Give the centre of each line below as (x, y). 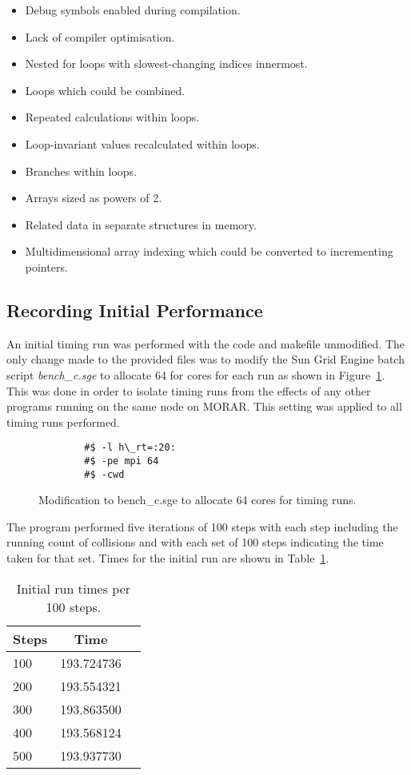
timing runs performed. (63, 421)
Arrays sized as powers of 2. (94, 198)
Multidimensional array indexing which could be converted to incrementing (209, 251)
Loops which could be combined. (105, 90)
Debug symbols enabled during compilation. (133, 10)
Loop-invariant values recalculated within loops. (142, 143)
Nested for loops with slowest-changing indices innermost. (166, 64)
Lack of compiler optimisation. (100, 36)
